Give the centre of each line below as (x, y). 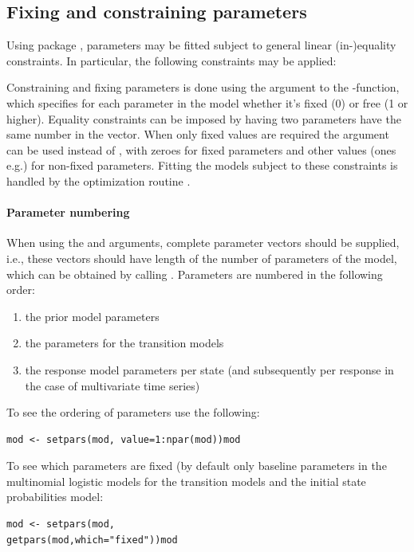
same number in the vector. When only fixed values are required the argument (198, 134)
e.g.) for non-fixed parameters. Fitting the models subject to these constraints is (202, 165)
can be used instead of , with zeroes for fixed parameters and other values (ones (201, 149)
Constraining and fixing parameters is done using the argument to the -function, (203, 87)
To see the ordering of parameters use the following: (133, 412)
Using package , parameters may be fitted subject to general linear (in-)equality (201, 45)
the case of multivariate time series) (112, 385)
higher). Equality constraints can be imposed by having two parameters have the (204, 118)
